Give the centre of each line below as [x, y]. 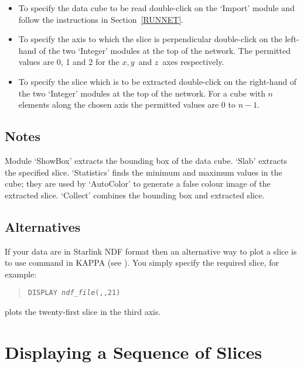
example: [21, 274]
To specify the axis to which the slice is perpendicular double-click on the [150, 39]
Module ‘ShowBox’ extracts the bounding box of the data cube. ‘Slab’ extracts [146, 160]
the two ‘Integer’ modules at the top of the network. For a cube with [142, 93]
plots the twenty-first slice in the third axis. [83, 311]
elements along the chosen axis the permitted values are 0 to [127, 104]
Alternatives [43, 226]
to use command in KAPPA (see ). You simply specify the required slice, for [142, 263]
